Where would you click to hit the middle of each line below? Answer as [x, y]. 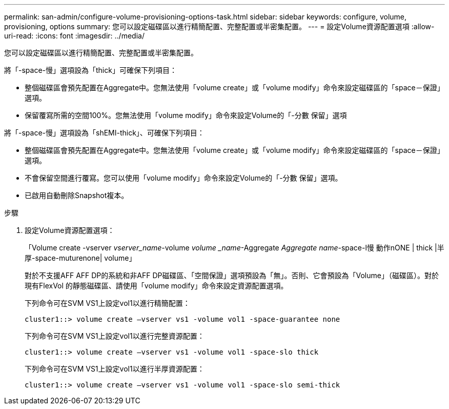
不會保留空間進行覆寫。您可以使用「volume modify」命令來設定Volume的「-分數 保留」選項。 [183, 178]
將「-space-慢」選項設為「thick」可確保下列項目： [90, 70]
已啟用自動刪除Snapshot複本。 [77, 195]
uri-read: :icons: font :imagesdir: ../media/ [74, 36]
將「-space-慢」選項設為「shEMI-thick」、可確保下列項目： [104, 133]
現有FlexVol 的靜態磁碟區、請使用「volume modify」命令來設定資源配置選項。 [156, 286]
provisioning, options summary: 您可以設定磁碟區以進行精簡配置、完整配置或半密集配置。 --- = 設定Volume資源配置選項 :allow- [219, 26]
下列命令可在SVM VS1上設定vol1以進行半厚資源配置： [115, 369]
